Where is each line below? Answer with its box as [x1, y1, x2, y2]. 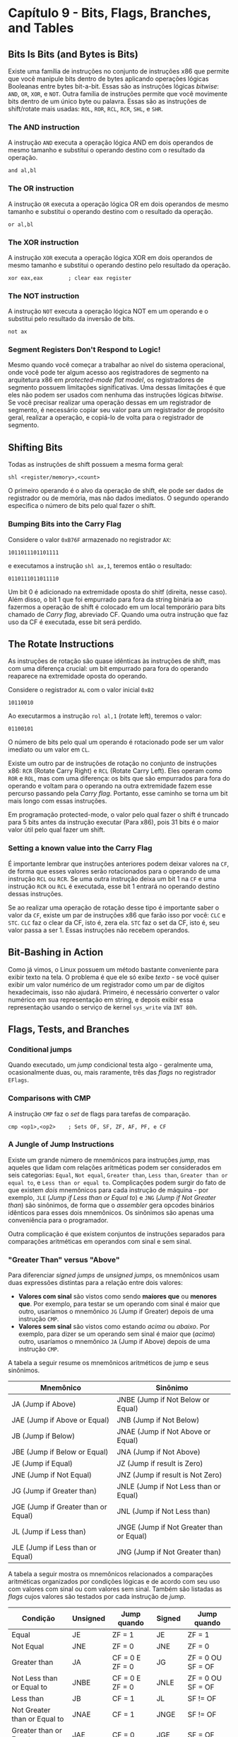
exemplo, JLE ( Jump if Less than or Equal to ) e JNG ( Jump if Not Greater [8, 1193, 216, 1201]
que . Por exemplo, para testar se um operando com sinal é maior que [18, 1300, 220, 1308]
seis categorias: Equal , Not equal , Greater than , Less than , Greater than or [8, 1170, 228, 1179]
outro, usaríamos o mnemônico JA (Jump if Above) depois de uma [18, 1337, 210, 1346]
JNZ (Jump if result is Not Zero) [117, 1470, 222, 1480]
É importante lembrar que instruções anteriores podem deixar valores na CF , [8, 859, 230, 868]
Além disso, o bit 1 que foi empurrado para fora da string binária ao [8, 595, 203, 604]
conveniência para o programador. [8, 1216, 109, 1224]
